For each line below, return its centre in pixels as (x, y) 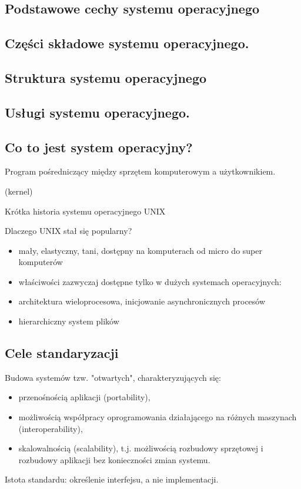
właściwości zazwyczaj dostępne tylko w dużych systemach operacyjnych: (150, 281)
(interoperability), (51, 428)
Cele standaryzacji (62, 353)
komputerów (41, 262)
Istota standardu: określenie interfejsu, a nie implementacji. (112, 479)
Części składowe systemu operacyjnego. (127, 43)
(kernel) (19, 191)
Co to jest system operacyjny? (99, 147)
